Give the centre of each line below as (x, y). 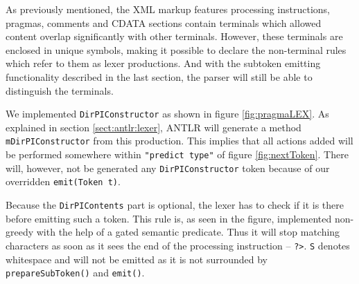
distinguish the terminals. (60, 90)
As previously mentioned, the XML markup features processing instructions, (168, 9)
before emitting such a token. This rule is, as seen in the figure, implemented (169, 218)
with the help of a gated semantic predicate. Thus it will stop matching (188, 232)
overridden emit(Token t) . (63, 181)
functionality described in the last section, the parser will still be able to (159, 76)
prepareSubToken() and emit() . (75, 273)
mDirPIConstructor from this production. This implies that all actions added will (179, 141)
